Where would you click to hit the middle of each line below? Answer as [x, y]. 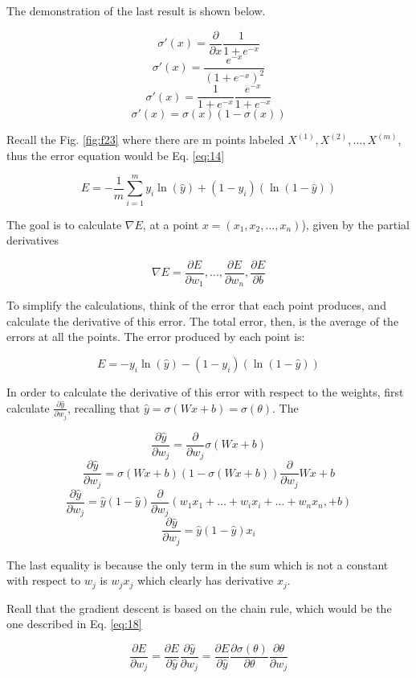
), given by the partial [356, 224]
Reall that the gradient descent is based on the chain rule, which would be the [199, 608]
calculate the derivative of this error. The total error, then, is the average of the [203, 321]
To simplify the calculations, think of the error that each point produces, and [196, 305]
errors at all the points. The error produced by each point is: [156, 337]
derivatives [33, 240]
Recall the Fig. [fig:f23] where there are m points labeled [145, 140]
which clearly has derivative [205, 580]
